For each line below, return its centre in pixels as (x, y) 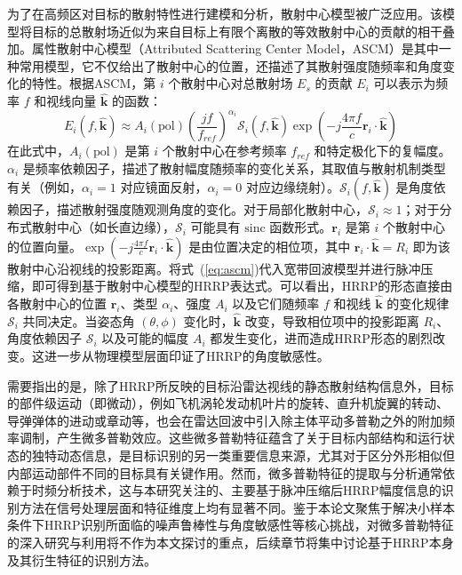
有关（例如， (44, 187)
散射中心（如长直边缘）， (103, 227)
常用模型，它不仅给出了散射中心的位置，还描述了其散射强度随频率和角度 (231, 65)
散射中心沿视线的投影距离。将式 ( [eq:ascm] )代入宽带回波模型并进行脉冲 (214, 268)
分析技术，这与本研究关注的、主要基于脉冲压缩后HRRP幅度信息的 (249, 490)
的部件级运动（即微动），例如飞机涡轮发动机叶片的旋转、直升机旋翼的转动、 (228, 403)
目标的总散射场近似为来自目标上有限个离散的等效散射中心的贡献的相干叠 (243, 31)
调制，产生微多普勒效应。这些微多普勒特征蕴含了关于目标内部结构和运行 (231, 438)
